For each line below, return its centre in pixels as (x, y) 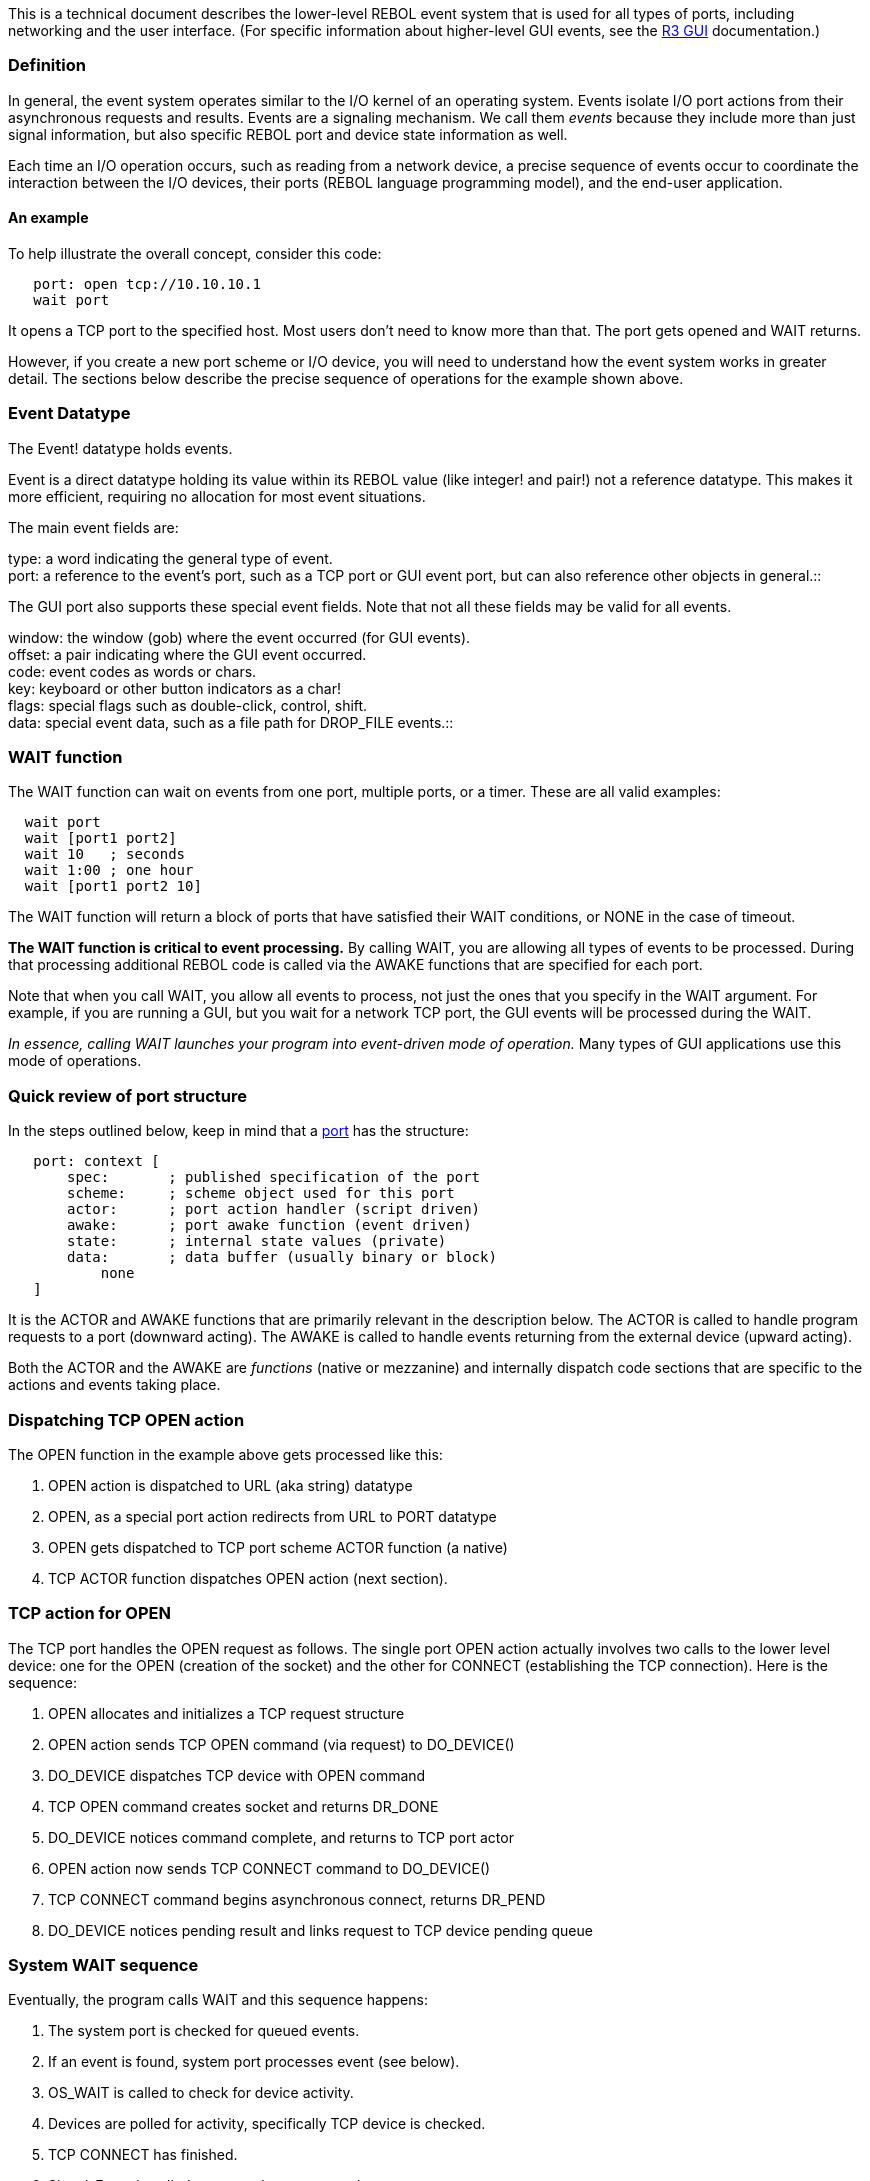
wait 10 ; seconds (105, 854)
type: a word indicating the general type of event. (170, 558)
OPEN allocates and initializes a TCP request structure (226, 1713)
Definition (47, 65)
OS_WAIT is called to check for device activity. (201, 2093)
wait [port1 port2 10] (113, 886)
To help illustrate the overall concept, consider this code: (195, 253)
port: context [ (96, 1161)
